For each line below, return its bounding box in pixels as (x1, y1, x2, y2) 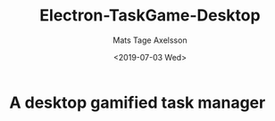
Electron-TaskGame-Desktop (39, 5, 261, 26)
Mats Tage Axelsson (112, 35, 187, 45)
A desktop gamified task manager (9, 93, 266, 112)
